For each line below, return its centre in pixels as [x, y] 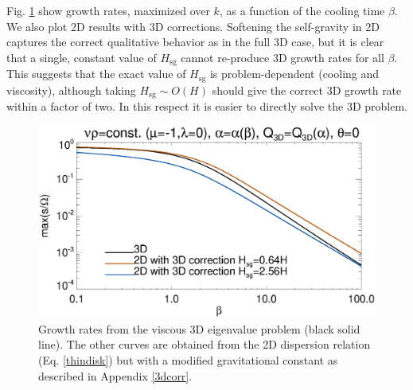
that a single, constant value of [82, 57]
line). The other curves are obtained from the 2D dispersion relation [205, 344]
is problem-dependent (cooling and [294, 74]
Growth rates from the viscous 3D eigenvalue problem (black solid [199, 328]
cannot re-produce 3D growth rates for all [282, 57]
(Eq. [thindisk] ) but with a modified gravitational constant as [188, 359]
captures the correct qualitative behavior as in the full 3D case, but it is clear [195, 42]
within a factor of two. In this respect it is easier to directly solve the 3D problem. [207, 106]
